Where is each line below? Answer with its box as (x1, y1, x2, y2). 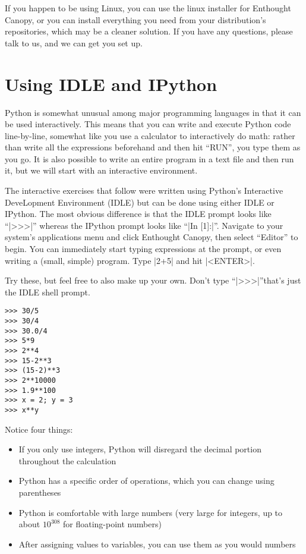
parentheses (18, 486, 61, 498)
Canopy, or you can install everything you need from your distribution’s (5, 13, 266, 26)
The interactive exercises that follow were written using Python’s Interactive (5, 184, 283, 197)
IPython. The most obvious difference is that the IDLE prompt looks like (5, 207, 272, 220)
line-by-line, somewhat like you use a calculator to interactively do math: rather (5, 129, 295, 141)
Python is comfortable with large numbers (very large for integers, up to (18, 506, 283, 518)
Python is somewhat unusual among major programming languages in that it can (5, 106, 301, 118)
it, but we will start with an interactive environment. (5, 164, 198, 177)
